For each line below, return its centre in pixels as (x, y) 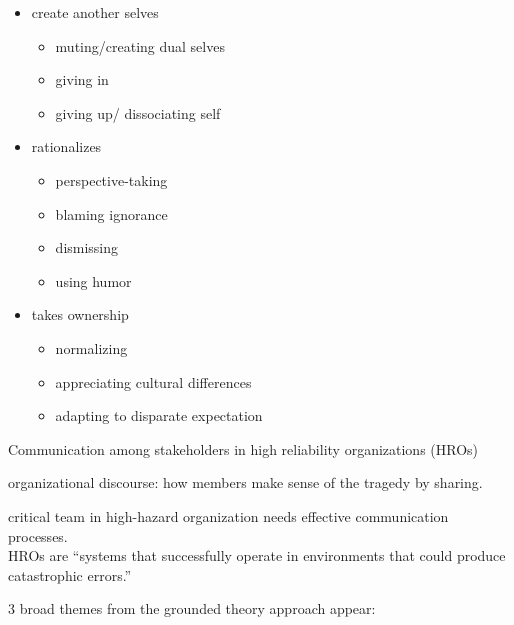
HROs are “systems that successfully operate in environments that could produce (257, 555)
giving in (82, 79)
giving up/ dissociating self (138, 112)
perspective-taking (111, 179)
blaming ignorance (111, 213)
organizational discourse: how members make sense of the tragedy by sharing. (245, 482)
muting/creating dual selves (140, 45)
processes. (38, 535)
